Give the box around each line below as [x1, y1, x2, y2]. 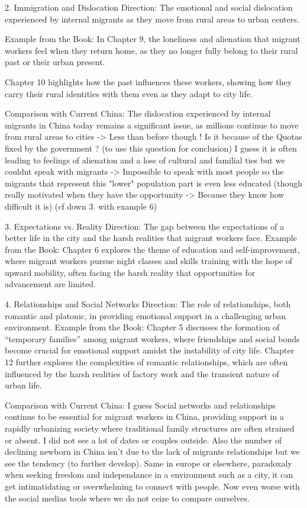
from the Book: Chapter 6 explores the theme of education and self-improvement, [5, 243, 300, 255]
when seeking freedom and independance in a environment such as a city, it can [5, 468, 293, 481]
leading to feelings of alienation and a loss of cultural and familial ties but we [5, 153, 285, 166]
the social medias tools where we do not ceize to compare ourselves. [5, 491, 250, 504]
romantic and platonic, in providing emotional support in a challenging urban [5, 309, 286, 321]
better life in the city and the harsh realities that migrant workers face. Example [5, 232, 297, 244]
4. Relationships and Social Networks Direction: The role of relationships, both [5, 298, 291, 310]
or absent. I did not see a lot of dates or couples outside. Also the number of [5, 433, 282, 446]
